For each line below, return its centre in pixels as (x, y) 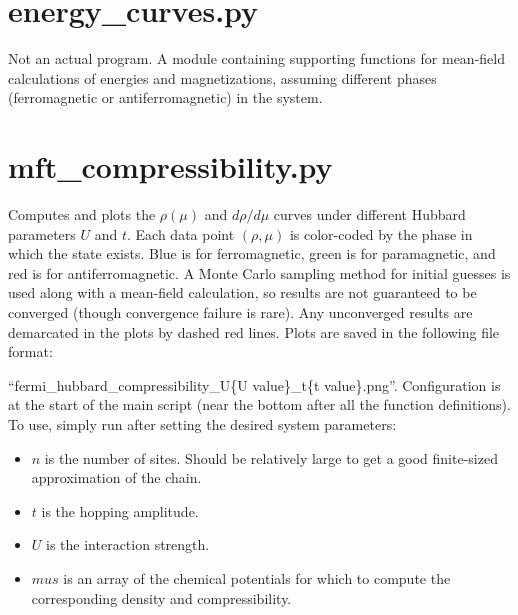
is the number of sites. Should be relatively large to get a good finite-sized (271, 457)
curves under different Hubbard (369, 214)
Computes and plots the (82, 214)
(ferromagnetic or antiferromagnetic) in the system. (165, 97)
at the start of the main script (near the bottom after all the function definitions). (259, 404)
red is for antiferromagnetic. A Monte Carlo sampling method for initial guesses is (259, 272)
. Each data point (181, 233)
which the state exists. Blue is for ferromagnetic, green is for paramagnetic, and (252, 253)
